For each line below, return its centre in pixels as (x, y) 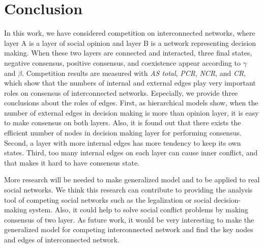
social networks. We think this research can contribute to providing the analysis (128, 190)
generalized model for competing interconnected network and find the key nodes (129, 229)
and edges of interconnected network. (62, 239)
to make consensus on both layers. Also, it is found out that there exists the (123, 122)
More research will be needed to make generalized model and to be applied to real (132, 180)
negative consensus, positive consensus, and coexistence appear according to (122, 62)
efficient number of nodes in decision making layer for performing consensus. (123, 133)
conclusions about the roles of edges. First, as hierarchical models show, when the (131, 103)
